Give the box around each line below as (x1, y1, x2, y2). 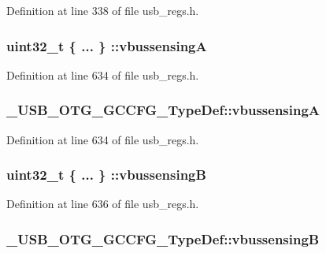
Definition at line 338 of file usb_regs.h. (6, 2, 199, 18)
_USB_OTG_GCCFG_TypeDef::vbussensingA (6, 100, 320, 120)
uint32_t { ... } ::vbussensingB (6, 165, 206, 184)
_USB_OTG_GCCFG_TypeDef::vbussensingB (6, 229, 320, 248)
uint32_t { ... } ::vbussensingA (6, 35, 207, 55)
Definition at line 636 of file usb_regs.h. (6, 195, 199, 212)
